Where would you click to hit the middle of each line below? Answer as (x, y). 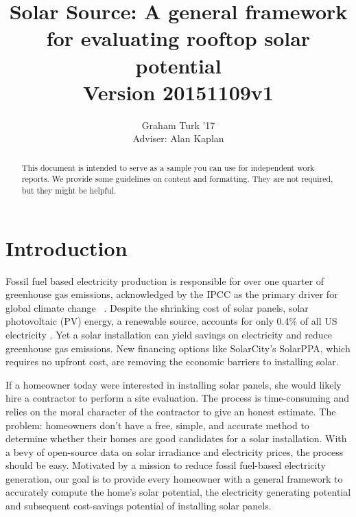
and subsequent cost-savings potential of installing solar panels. (139, 506)
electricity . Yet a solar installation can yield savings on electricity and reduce (169, 334)
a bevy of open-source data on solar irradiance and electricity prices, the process (175, 451)
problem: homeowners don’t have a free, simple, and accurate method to (157, 425)
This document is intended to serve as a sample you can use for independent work (168, 167)
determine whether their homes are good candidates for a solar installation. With (176, 438)
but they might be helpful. (69, 190)
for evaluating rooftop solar (178, 38)
